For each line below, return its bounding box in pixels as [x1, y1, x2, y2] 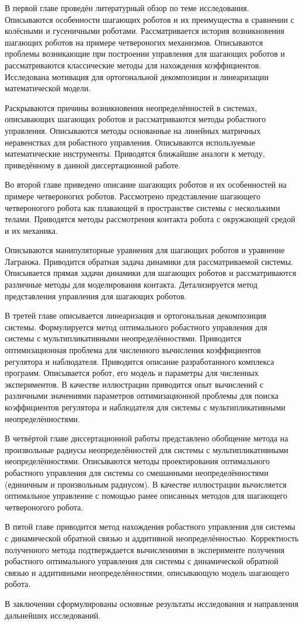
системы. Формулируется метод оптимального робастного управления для [5, 320, 267, 333]
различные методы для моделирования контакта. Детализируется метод [5, 278, 258, 291]
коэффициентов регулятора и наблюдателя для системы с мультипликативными [5, 401, 285, 413]
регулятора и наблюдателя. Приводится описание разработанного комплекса [5, 355, 274, 367]
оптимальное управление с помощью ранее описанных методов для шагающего [5, 489, 287, 502]
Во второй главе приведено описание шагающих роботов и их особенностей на [5, 178, 287, 191]
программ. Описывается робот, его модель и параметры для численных [5, 367, 259, 379]
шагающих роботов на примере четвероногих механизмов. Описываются [5, 36, 263, 48]
